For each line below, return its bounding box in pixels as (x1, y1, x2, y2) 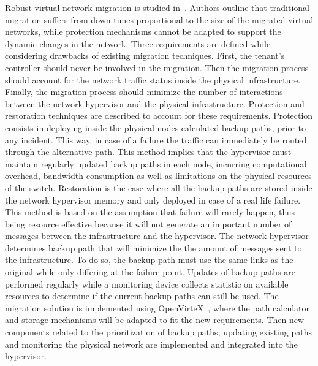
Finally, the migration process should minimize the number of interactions (5, 85, 283, 98)
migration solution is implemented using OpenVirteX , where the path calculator (5, 301, 310, 314)
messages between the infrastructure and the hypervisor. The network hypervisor (5, 229, 309, 242)
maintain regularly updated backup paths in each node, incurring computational (5, 157, 307, 170)
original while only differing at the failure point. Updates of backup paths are (5, 265, 296, 278)
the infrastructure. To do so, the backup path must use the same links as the (5, 253, 293, 266)
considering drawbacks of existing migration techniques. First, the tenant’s (5, 49, 285, 62)
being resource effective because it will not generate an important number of (5, 217, 292, 230)
